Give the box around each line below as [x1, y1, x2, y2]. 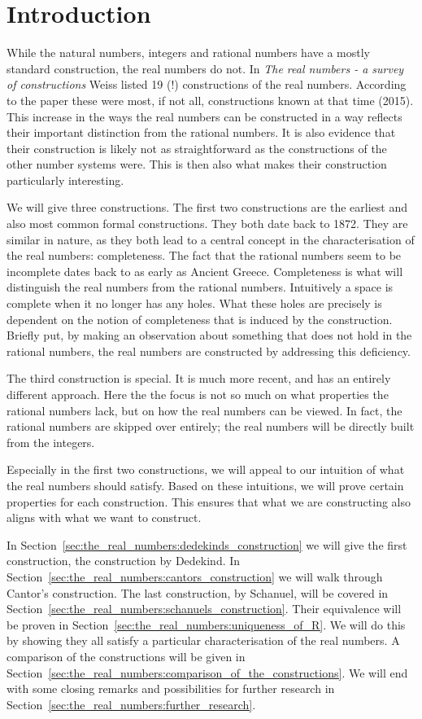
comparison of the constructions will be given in [7, 647, 246, 664]
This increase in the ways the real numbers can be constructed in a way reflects [7, 107, 402, 125]
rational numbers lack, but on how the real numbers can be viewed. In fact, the [7, 401, 402, 419]
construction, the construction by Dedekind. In [7, 552, 241, 569]
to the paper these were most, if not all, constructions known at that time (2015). [7, 91, 414, 108]
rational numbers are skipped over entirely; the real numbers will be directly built [7, 418, 415, 435]
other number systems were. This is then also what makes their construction [7, 156, 387, 173]
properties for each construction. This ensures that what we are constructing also [7, 493, 411, 510]
